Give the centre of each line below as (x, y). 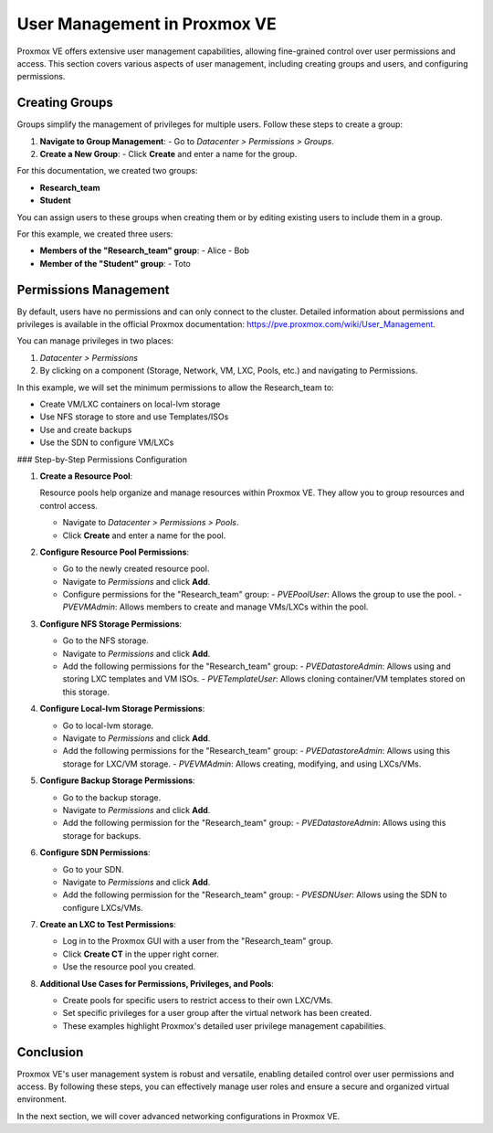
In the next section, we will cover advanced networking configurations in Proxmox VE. (178, 1116)
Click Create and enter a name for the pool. (144, 535)
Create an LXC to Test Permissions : (108, 925)
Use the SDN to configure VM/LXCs (107, 442)
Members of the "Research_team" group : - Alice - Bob (145, 250)
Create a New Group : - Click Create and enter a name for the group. (168, 154)
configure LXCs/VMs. (103, 907)
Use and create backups (86, 429)
